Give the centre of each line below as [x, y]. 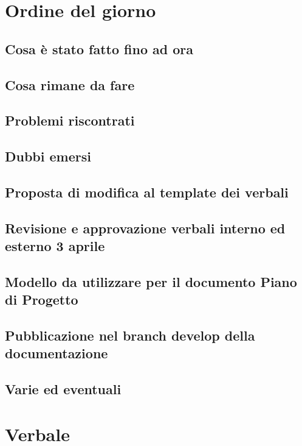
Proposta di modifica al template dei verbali [147, 192]
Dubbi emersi [48, 156]
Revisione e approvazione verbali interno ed [145, 228]
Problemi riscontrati [70, 120]
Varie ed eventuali [63, 389]
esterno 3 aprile [55, 246]
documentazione [57, 353]
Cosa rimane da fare [70, 84]
